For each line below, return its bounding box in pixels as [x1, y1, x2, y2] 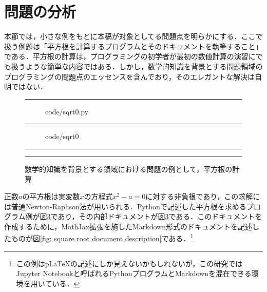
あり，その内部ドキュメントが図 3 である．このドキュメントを [58, 211, 262, 222]
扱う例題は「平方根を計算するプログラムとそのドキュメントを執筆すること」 [4, 41, 263, 51]
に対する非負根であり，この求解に [145, 191, 260, 202]
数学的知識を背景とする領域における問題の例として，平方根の [25, 163, 233, 174]
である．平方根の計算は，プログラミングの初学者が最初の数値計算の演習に [4, 51, 256, 62]
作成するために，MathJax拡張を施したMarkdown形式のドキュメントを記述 [4, 221, 252, 231]
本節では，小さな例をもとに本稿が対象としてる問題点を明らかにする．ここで [4, 31, 263, 42]
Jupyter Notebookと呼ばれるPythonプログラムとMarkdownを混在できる [16, 268, 252, 279]
